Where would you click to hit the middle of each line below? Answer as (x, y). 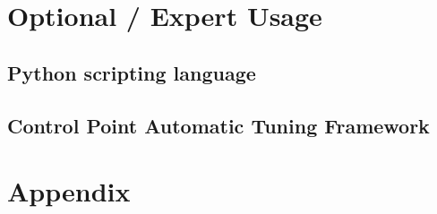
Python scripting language (132, 72)
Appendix (69, 191)
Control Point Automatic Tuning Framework (218, 125)
